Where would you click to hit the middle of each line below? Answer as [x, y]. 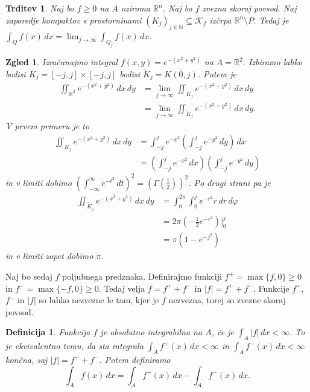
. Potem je [217, 73]
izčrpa [220, 20]
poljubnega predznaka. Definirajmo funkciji [142, 276]
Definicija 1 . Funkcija [48, 332]
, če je [223, 332]
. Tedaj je [271, 20]
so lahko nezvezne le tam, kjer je [99, 300]
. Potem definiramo [135, 360]
